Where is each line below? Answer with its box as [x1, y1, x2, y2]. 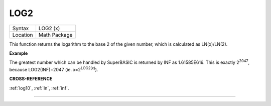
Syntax [12, 25, 29, 32]
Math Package [38, 31, 73, 38]
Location [12, 31, 33, 38]
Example [9, 50, 28, 56]
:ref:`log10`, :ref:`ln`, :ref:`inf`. [9, 85, 69, 91]
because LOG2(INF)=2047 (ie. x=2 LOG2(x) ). [9, 66, 98, 72]
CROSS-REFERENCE [9, 76, 53, 82]
